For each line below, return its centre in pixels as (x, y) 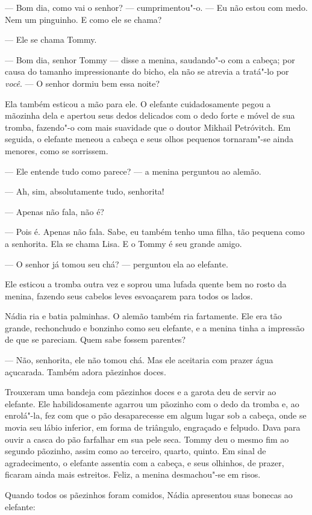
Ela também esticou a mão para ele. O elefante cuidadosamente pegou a (138, 103)
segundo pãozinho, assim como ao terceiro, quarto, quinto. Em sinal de (136, 451)
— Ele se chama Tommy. (51, 39)
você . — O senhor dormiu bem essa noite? (83, 83)
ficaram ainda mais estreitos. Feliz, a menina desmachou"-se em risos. (133, 474)
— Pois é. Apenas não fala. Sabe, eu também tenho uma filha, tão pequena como (155, 232)
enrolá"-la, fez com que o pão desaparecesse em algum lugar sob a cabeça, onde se (156, 415)
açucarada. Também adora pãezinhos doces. (86, 371)
